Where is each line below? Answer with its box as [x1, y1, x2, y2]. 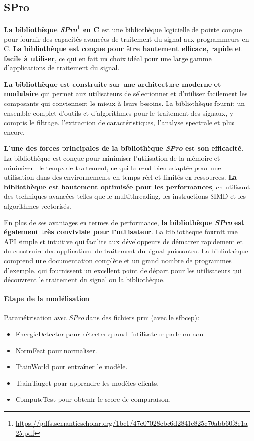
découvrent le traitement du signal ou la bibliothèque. [4, 274, 165, 285]
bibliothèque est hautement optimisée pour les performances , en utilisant [4, 181, 250, 191]
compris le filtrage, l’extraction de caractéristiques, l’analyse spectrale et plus [4, 117, 235, 127]
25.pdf [15, 427, 34, 438]
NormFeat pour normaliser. [15, 345, 97, 355]
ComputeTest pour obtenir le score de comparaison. [15, 394, 170, 404]
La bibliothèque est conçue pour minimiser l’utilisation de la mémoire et [4, 152, 220, 163]
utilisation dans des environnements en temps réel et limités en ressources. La [4, 172, 237, 182]
